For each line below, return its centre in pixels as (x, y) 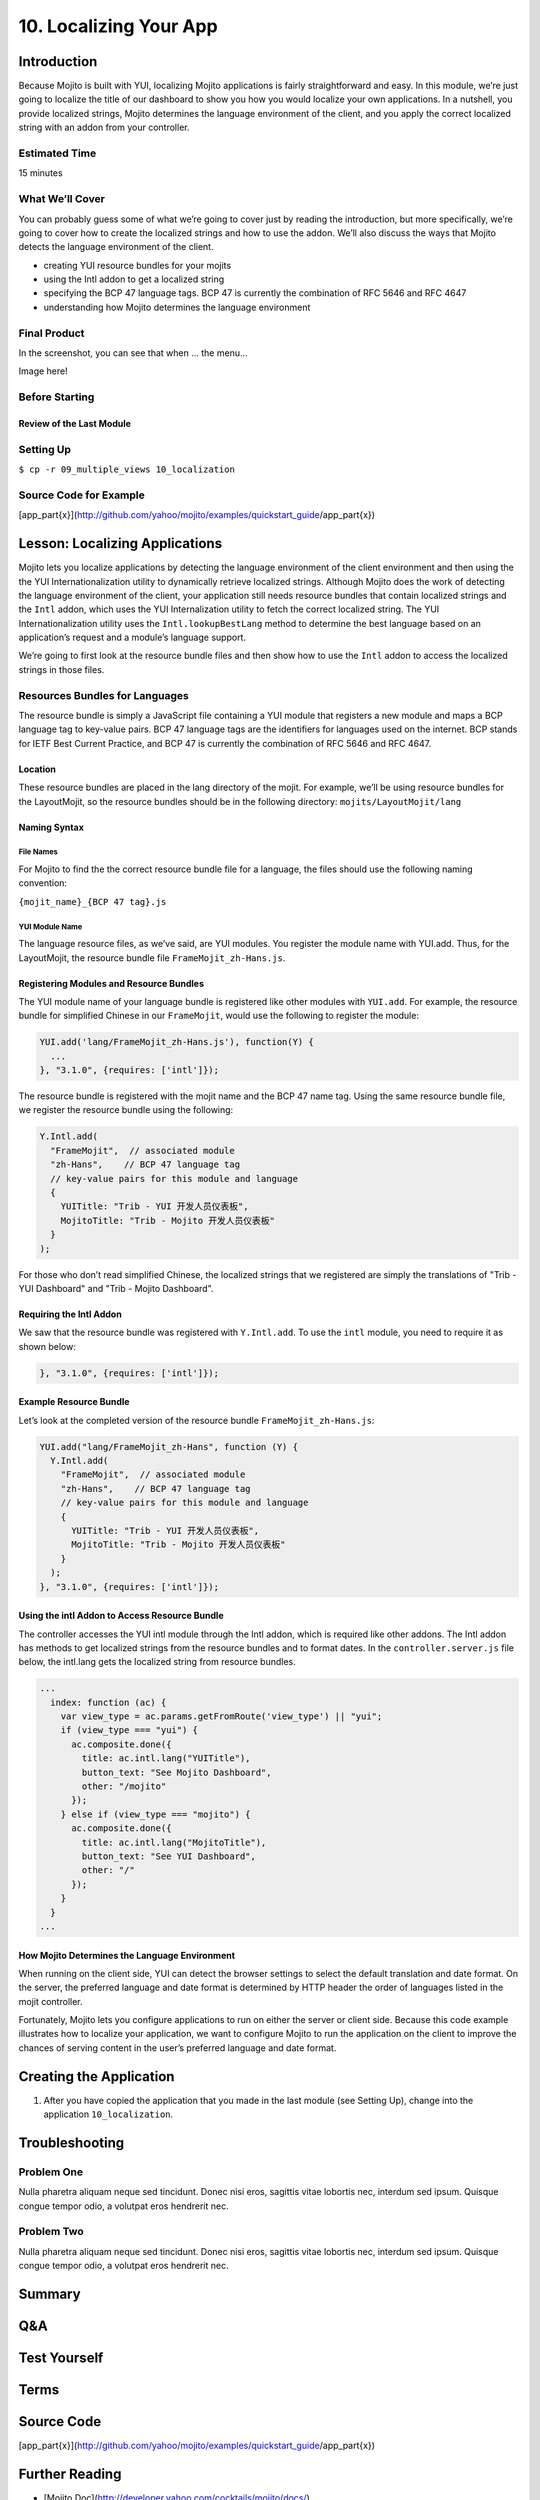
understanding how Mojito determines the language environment (177, 307)
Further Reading (70, 2474)
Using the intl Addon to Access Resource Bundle (121, 1616)
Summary (49, 2294)
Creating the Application (96, 2076)
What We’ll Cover (61, 199)
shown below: (47, 1346)
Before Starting (56, 397)
